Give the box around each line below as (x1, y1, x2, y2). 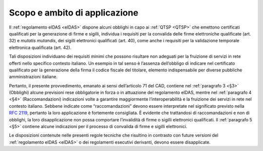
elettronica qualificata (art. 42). (9, 44, 72, 50)
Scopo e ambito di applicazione (9, 7, 139, 18)
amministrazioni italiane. (9, 74, 58, 80)
